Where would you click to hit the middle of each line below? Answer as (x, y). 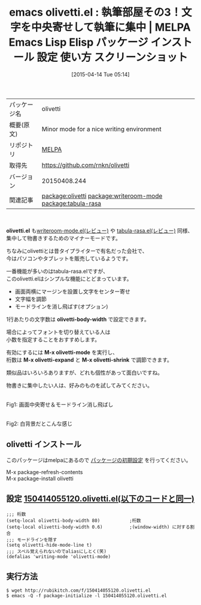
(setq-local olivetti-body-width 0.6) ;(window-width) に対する (98, 527)
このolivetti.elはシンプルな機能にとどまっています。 (69, 278)
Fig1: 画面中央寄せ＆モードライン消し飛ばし (60, 404)
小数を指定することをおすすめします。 (53, 339)
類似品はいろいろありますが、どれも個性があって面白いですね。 (85, 372)
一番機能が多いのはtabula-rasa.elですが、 (57, 271)
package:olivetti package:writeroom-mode (102, 196)
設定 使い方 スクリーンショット (112, 57)
